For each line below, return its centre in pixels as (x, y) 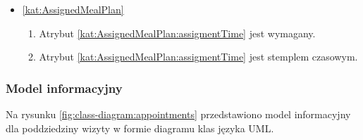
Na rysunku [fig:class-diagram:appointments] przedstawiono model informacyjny (178, 114)
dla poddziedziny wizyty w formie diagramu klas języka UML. (140, 128)
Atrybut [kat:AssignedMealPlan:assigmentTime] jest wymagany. (177, 33)
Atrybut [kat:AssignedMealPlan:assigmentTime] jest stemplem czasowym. (198, 57)
